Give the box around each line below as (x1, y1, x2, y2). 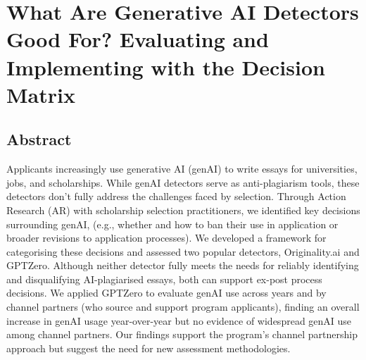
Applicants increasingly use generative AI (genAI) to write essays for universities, (6, 161, 358, 176)
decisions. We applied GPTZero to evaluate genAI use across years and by (6, 285, 327, 300)
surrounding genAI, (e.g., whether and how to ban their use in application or (6, 216, 339, 231)
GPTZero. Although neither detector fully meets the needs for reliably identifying (6, 258, 359, 273)
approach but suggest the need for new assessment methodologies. (6, 340, 291, 355)
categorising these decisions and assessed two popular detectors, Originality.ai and (6, 244, 360, 259)
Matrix (6, 80, 75, 108)
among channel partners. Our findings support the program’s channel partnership (6, 327, 358, 342)
